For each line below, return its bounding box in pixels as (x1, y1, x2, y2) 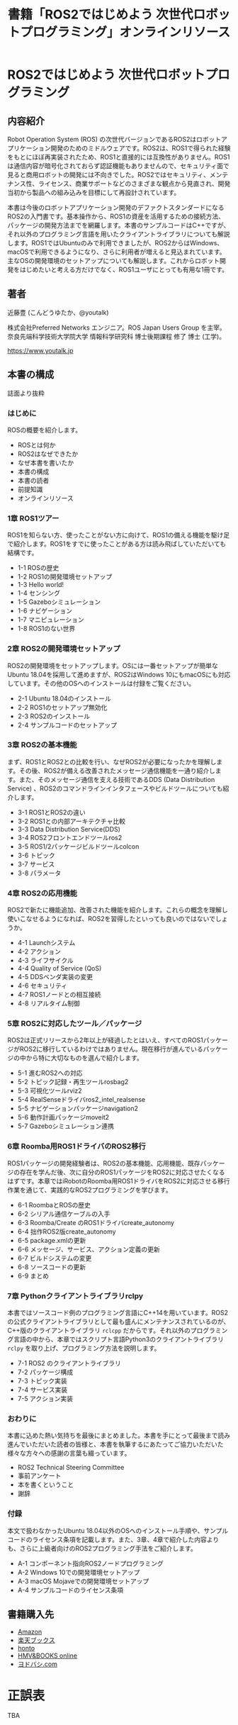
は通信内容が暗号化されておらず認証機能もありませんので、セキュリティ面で (7, 162, 230, 170)
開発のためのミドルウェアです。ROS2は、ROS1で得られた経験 (50, 144, 231, 152)
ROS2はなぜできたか (17, 450, 79, 458)
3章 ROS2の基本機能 (7, 740, 77, 750)
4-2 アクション (17, 947, 62, 956)
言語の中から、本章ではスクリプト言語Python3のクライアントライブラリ (13, 1335, 225, 1344)
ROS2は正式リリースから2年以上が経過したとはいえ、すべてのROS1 (7, 1036, 203, 1044)
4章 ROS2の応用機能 (7, 888, 78, 898)
